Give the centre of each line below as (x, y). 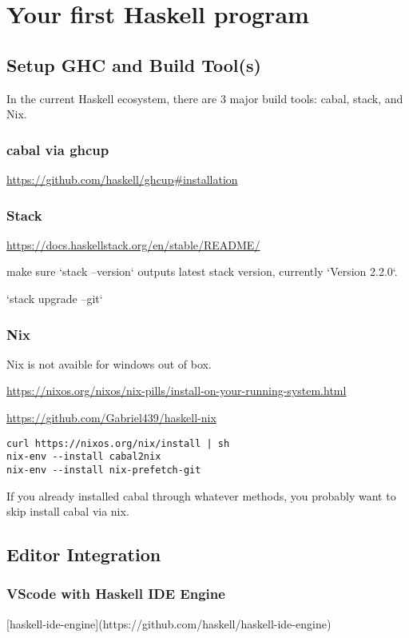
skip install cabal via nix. (68, 511)
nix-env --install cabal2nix (84, 457)
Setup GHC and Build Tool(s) (134, 64)
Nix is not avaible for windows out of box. (109, 363)
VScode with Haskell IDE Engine (116, 594)
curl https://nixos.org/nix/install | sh (118, 443)
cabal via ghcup (58, 149)
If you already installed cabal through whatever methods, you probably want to (201, 495)
